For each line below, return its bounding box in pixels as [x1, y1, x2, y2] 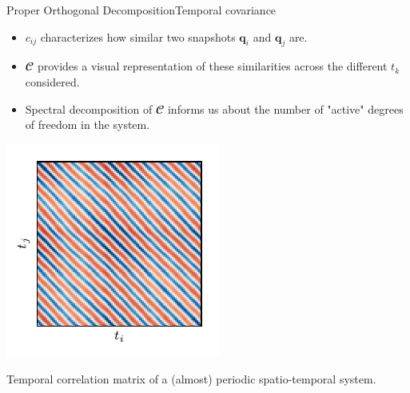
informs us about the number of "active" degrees [167, 100, 404, 117]
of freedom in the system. [25, 116, 150, 133]
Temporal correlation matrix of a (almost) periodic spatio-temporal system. [6, 371, 376, 387]
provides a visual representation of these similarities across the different [37, 58, 388, 74]
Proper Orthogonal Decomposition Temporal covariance [6, 2, 277, 18]
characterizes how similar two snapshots [40, 28, 236, 45]
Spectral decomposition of [25, 100, 153, 117]
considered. [25, 73, 80, 90]
